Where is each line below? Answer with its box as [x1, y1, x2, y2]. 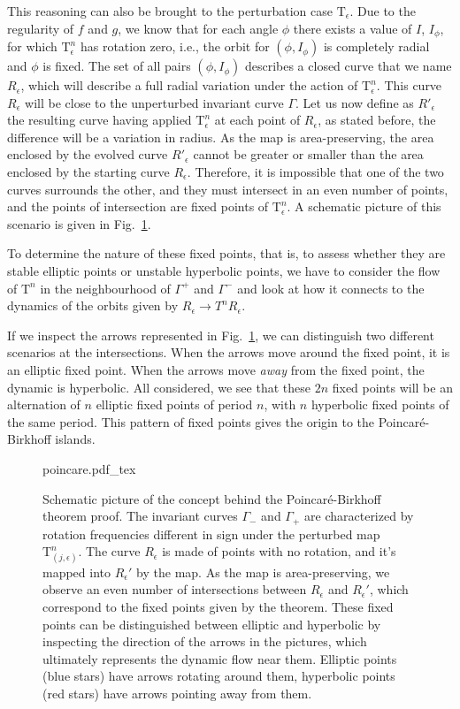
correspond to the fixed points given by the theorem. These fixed [42, 598, 394, 616]
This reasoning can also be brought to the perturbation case [7, 2, 333, 19]
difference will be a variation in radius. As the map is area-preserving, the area [7, 127, 434, 146]
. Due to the [349, 2, 416, 19]
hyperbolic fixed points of [310, 395, 449, 414]
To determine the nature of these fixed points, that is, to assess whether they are [7, 244, 446, 263]
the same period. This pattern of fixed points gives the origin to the [7, 412, 374, 431]
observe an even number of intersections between [42, 580, 307, 598]
